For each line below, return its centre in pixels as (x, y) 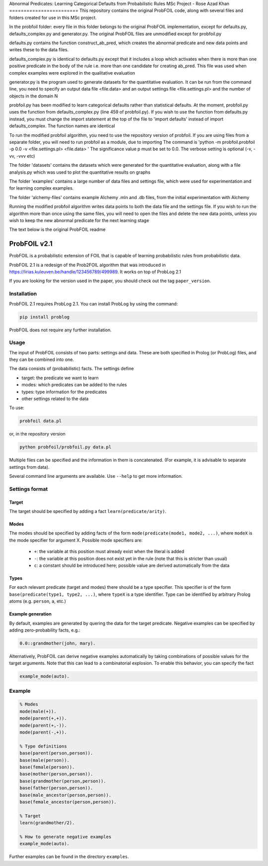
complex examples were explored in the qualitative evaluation (72, 73)
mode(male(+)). (38, 711)
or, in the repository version (37, 434)
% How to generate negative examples (66, 837)
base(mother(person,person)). (56, 774)
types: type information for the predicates (64, 392)
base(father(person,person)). (56, 788)
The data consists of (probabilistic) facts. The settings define (71, 369)
